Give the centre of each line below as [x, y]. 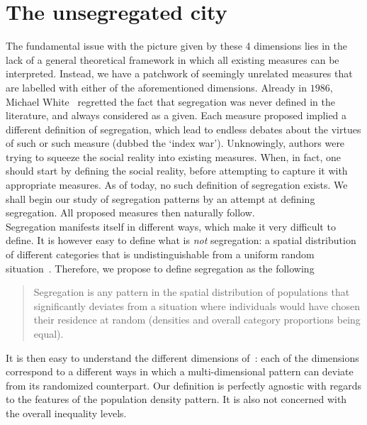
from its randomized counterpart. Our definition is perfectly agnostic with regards [183, 385]
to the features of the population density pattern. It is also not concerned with [176, 399]
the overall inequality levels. [66, 413]
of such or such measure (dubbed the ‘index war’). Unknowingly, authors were [175, 143]
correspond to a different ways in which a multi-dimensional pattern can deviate [180, 371]
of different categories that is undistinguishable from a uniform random [160, 254]
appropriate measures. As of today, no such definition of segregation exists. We [177, 185]
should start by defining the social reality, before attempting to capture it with [177, 171]
